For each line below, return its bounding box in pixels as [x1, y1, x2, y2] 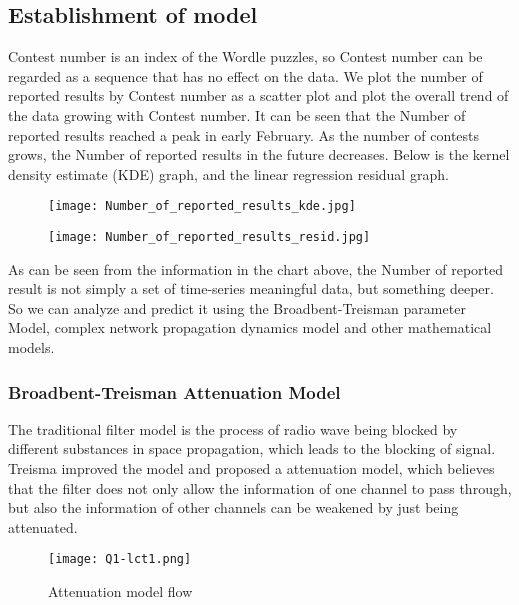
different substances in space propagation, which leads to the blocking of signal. [8, 438, 496, 459]
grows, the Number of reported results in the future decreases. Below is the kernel [8, 144, 510, 165]
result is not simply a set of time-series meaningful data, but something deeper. [8, 278, 494, 299]
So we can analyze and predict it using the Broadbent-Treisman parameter [8, 297, 466, 318]
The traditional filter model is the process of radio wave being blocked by [8, 418, 458, 439]
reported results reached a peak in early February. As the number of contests [8, 124, 480, 145]
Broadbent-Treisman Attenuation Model [8, 379, 341, 404]
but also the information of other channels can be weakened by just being [8, 497, 459, 518]
